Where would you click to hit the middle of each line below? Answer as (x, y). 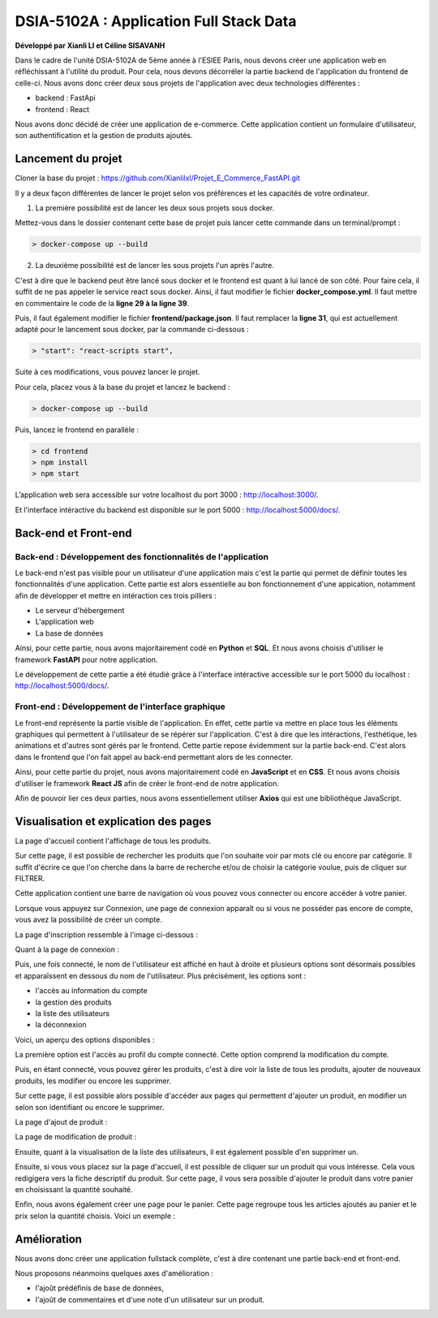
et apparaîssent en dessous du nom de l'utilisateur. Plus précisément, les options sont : (161, 975)
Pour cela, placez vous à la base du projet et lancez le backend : (122, 387)
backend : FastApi (66, 98)
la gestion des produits (74, 1002)
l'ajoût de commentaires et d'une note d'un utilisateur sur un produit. (150, 1299)
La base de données (69, 633)
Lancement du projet (69, 159)
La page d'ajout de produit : (61, 1122)
